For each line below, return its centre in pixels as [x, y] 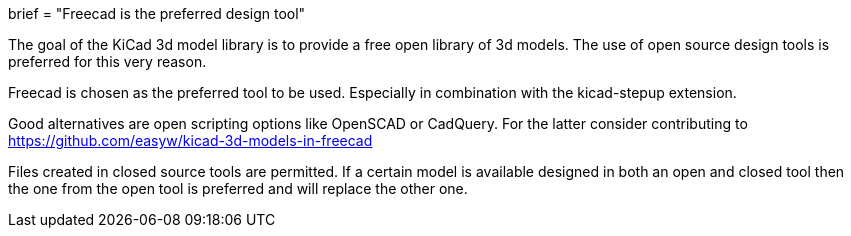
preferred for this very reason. [107, 61]
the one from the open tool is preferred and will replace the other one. [238, 188]
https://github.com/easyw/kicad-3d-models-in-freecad [190, 140]
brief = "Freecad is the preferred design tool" [157, 13]
